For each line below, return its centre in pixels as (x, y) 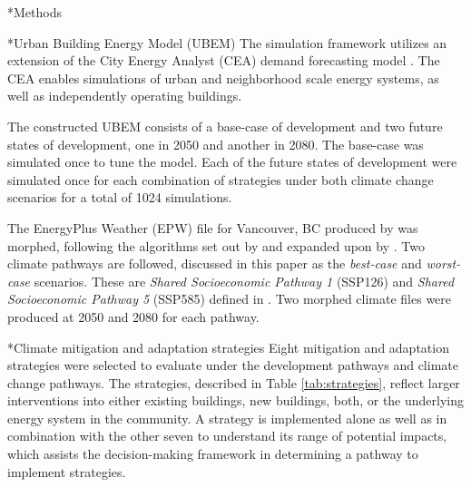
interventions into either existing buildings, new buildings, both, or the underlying (236, 400)
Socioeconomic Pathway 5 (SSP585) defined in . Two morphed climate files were (230, 299)
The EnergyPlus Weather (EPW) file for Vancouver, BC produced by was (213, 227)
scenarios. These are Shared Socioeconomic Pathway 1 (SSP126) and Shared (244, 281)
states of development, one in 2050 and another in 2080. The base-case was (216, 144)
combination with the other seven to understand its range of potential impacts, (227, 436)
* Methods (34, 12)
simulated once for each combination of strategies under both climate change (221, 179)
